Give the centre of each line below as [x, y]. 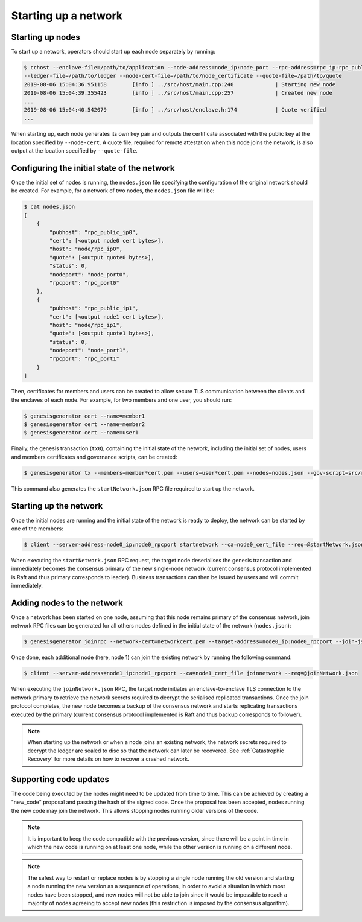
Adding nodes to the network [67, 602]
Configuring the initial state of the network [93, 168]
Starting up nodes [46, 37]
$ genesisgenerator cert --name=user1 [81, 433]
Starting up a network [67, 16]
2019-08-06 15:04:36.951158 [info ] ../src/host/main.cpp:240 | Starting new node [180, 84]
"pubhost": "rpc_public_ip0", [94, 232]
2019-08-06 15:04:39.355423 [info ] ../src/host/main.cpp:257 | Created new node [178, 93]
